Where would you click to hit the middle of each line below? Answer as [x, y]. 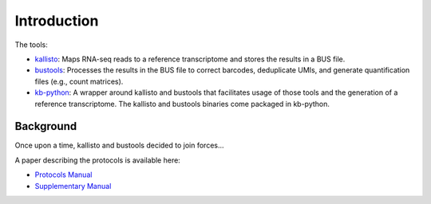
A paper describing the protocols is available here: [98, 160]
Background [46, 126]
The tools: [31, 45]
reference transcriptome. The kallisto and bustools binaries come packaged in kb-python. [182, 104]
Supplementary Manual [73, 186]
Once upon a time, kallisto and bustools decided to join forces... [119, 145]
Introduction [57, 21]
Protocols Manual [63, 175]
